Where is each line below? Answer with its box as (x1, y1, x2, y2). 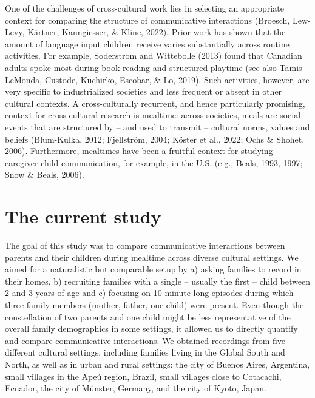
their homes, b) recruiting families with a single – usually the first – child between (5, 274, 310, 287)
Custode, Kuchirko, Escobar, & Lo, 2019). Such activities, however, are (44, 73, 310, 86)
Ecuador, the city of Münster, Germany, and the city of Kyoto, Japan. (5, 382, 266, 394)
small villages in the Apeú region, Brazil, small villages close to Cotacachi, (5, 369, 282, 382)
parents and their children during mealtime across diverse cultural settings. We (5, 251, 299, 263)
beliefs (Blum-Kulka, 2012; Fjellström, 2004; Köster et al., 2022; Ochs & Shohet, (5, 132, 305, 145)
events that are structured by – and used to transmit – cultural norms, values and (5, 120, 310, 133)
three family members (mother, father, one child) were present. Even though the (5, 298, 304, 311)
